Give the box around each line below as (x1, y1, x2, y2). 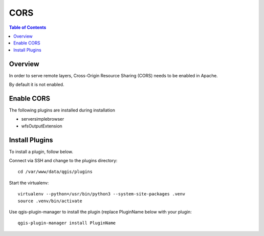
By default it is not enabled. (9, 82, 65, 87)
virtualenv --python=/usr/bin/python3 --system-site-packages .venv (18, 191, 185, 197)
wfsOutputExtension (21, 123, 63, 129)
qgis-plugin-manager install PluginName (18, 220, 116, 226)
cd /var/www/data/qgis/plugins (18, 169, 93, 174)
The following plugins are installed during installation (9, 107, 115, 113)
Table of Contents (9, 24, 46, 30)
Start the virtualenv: (9, 180, 49, 186)
